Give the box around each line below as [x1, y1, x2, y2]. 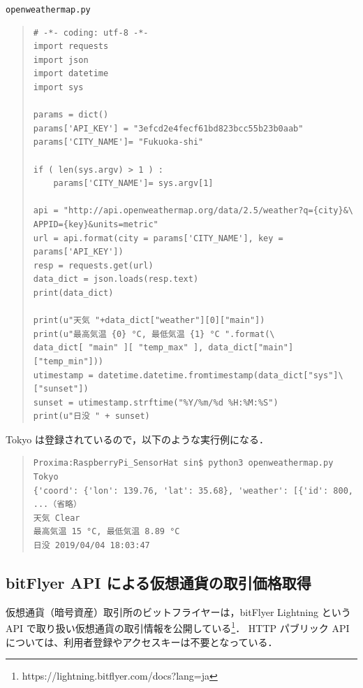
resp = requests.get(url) [33, 260, 154, 271]
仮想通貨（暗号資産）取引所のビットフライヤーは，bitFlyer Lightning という [6, 604, 351, 619]
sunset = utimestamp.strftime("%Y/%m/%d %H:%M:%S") [33, 397, 279, 408]
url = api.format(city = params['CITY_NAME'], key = [33, 233, 283, 243]
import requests [33, 41, 109, 52]
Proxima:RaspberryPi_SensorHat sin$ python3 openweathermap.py [33, 458, 334, 468]
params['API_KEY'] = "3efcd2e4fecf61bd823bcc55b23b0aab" [33, 123, 304, 134]
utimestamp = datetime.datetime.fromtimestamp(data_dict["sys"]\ [33, 370, 343, 380]
